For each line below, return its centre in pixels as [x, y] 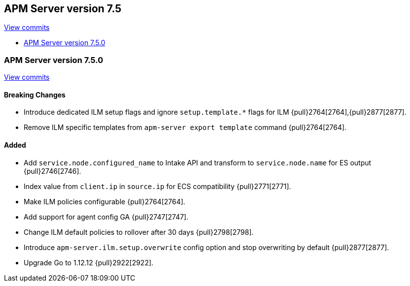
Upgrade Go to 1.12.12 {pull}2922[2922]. [89, 262]
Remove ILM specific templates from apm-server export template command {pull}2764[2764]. [185, 127]
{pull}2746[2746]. [52, 171]
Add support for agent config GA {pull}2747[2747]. [106, 217]
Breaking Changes [35, 95]
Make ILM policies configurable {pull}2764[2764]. [104, 201]
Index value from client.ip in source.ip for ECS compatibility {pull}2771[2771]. [157, 186]
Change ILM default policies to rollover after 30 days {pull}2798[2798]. [139, 232]
